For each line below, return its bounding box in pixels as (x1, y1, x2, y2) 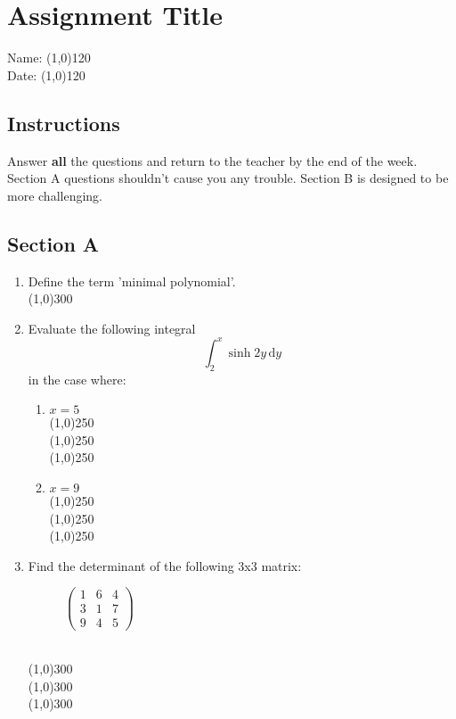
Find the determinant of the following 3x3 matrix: (28, 556, 302, 574)
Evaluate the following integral (28, 318, 196, 337)
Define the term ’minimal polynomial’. (28, 271, 236, 290)
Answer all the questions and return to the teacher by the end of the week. (7, 151, 418, 169)
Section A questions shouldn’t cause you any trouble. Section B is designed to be (7, 169, 449, 187)
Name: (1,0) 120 (7, 48, 91, 67)
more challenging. (7, 186, 102, 204)
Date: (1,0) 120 (7, 65, 85, 84)
